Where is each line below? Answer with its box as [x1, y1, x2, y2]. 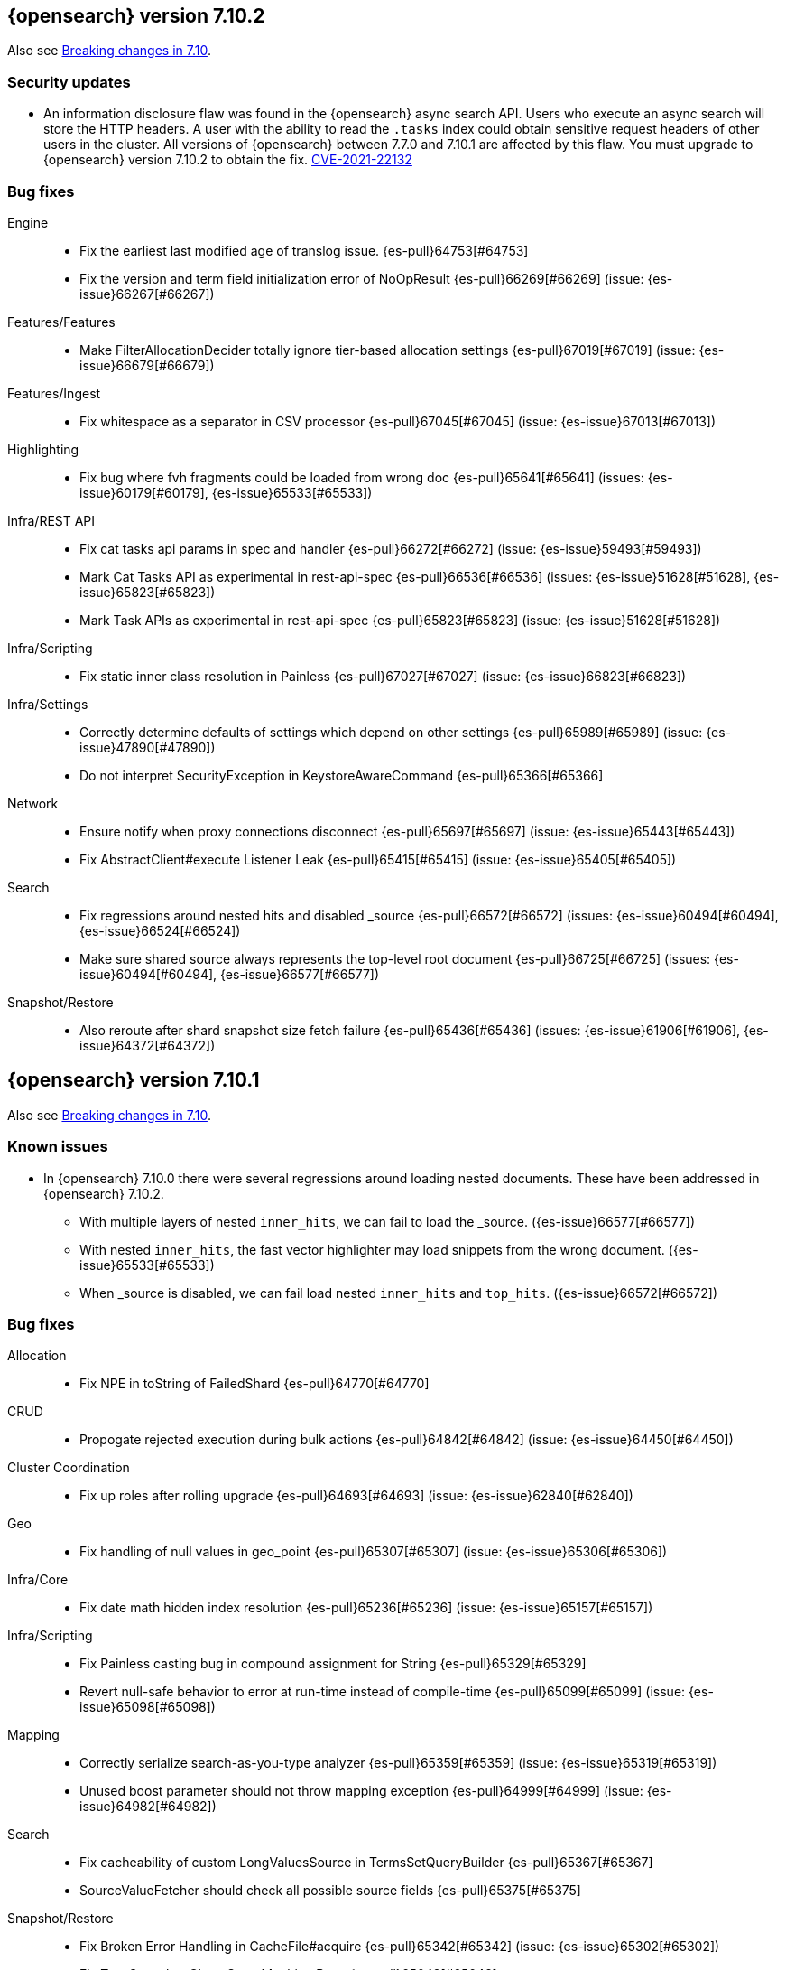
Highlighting [7, 441, 79, 457]
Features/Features [7, 313, 116, 330]
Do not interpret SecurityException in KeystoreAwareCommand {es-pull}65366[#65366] [79, 767, 604, 783]
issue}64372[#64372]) [79, 1037, 216, 1053]
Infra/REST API [7, 512, 96, 528]
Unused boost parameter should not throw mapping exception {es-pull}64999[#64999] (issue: [79, 1783, 643, 1799]
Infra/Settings [7, 696, 88, 712]
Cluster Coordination [7, 1460, 130, 1476]
